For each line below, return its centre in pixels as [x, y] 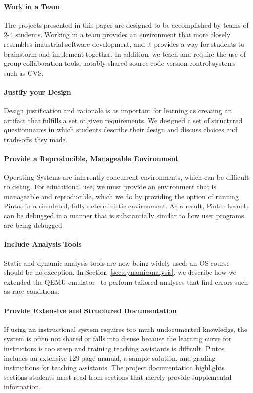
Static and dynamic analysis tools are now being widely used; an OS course [117, 262]
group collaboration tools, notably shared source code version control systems [120, 63]
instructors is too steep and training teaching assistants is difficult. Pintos [114, 348]
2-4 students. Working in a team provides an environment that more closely [117, 34]
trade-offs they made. [36, 139]
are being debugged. [34, 225]
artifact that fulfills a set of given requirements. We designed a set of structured [123, 120]
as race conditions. [32, 291]
